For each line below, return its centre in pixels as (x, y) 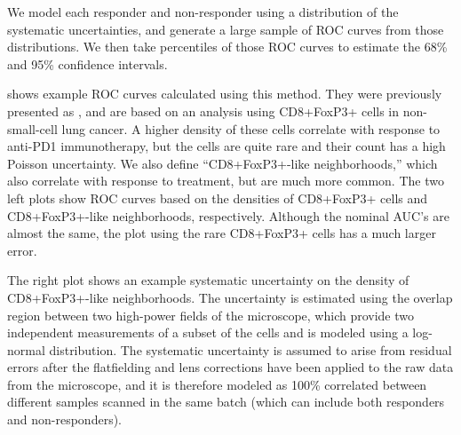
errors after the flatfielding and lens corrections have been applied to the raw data (230, 367)
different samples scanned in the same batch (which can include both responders (226, 402)
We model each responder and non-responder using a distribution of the (203, 12)
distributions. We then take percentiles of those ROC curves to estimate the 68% (227, 47)
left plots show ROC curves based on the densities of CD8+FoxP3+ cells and (218, 198)
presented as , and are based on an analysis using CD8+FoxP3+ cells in (203, 111)
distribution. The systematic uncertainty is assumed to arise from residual (250, 349)
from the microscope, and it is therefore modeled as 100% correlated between (217, 384)
